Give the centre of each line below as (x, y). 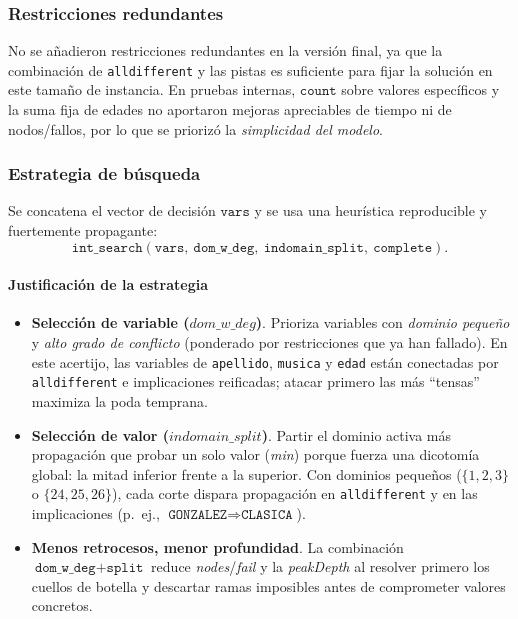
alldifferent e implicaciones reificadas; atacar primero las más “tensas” (255, 381)
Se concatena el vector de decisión (112, 210)
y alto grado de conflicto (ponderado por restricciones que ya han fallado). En (269, 342)
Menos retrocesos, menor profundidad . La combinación (217, 546)
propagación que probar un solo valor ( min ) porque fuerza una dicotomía (255, 454)
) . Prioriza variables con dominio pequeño (382, 322)
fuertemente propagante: (83, 230)
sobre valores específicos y (420, 89)
